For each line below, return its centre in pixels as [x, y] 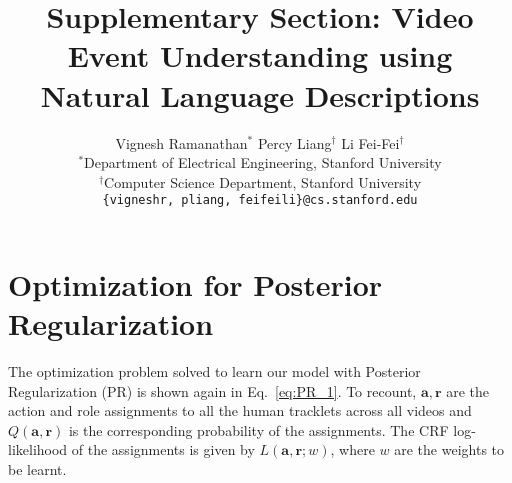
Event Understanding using [260, 55]
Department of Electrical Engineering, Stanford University [263, 162]
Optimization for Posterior [195, 283]
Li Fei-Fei [370, 142]
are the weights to [449, 449]
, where [352, 449]
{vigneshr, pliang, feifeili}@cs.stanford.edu [260, 200]
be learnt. [37, 469]
